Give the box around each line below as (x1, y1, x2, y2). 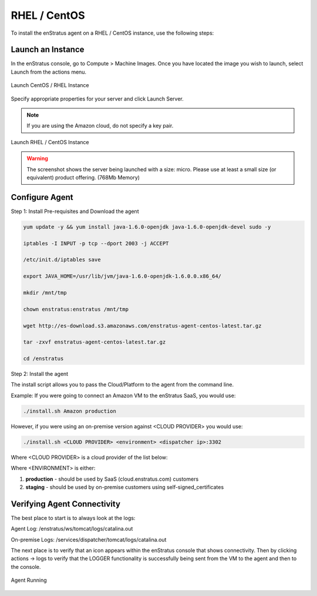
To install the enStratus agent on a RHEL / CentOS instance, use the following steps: (11, 29, 214, 36)
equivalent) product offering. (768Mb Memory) (26, 174, 140, 181)
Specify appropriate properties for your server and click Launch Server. (11, 95, 184, 102)
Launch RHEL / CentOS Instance (11, 138, 89, 145)
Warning (26, 155, 48, 162)
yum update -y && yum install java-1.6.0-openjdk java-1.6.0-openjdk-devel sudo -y (23, 224, 271, 230)
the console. (11, 563, 41, 570)
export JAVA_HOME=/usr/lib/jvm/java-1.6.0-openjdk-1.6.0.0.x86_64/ (23, 273, 222, 279)
